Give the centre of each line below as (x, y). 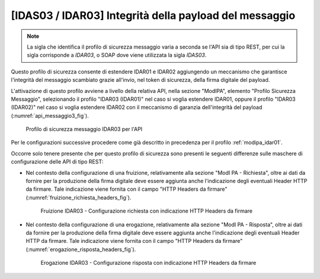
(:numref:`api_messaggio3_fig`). (50, 116)
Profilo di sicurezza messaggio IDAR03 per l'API (84, 129)
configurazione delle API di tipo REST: (57, 162)
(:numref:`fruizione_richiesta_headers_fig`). (79, 197)
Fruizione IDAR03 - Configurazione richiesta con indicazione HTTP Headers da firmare (147, 211)
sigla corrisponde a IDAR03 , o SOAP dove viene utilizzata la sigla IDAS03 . (117, 55)
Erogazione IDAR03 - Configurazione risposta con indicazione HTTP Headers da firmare (148, 263)
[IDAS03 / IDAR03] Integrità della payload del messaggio (153, 15)
